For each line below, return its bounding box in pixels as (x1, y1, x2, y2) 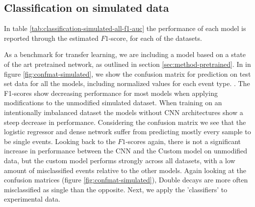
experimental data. (4, 194, 60, 204)
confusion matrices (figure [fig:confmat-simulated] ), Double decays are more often (4, 175, 248, 185)
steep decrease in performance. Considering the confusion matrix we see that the (4, 117, 246, 127)
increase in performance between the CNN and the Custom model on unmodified (4, 146, 248, 156)
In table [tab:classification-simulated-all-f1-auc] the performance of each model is (4, 23, 246, 33)
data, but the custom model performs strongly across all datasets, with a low (4, 155, 235, 165)
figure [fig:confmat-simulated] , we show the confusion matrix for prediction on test (4, 68, 251, 79)
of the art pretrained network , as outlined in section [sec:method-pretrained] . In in (4, 59, 251, 69)
